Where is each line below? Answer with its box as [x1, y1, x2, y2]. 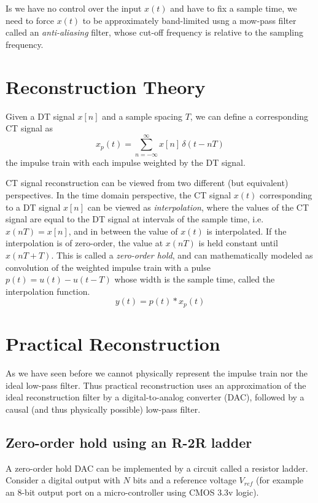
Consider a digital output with [6, 474, 120, 486]
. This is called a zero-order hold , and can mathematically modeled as [51, 249, 313, 262]
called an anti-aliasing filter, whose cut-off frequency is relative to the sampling [6, 26, 303, 39]
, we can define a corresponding [190, 109, 309, 122]
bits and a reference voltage [133, 474, 236, 486]
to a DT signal [6, 200, 61, 213]
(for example [256, 474, 304, 486]
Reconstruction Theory [6, 74, 206, 99]
